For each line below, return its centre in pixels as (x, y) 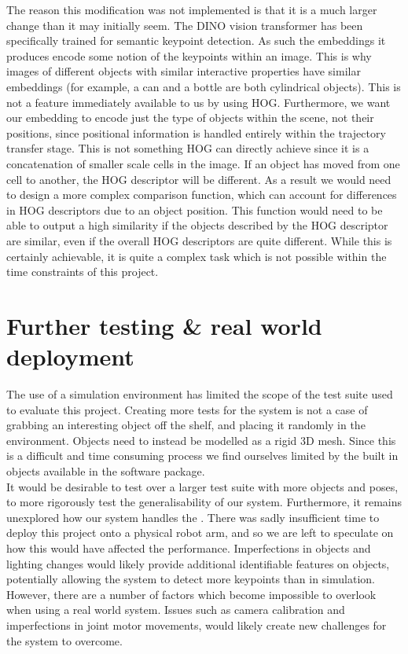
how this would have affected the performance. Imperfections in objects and (189, 547)
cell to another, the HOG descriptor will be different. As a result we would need (199, 179)
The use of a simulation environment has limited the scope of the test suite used (200, 394)
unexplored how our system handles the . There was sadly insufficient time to (193, 517)
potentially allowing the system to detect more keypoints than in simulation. (191, 579)
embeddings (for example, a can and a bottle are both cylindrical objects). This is (204, 86)
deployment (70, 356)
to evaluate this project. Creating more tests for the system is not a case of (187, 409)
